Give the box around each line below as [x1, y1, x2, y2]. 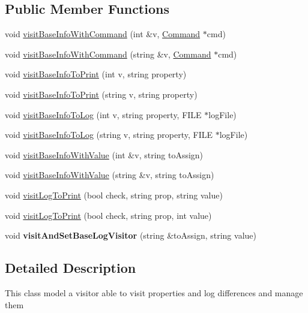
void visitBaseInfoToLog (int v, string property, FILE [5, 108, 202, 121]
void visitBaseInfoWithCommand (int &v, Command [5, 28, 201, 40]
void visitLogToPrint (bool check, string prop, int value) [5, 209, 212, 221]
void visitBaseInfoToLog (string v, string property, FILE [5, 128, 213, 141]
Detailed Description [5, 258, 136, 277]
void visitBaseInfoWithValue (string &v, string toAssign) [5, 168, 214, 181]
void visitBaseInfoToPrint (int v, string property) [5, 68, 187, 80]
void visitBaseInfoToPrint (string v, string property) [5, 88, 198, 100]
